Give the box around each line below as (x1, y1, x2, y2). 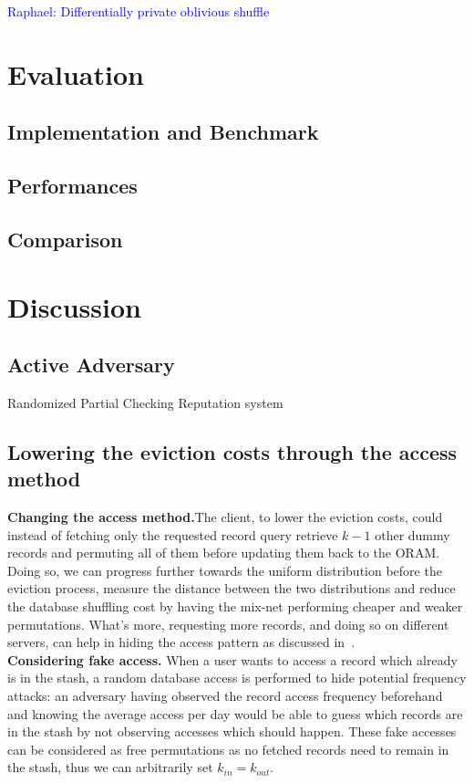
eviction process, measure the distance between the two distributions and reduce (7, 579, 456, 598)
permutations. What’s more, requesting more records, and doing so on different (7, 614, 449, 633)
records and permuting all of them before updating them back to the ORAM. (7, 543, 440, 562)
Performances (7, 172, 138, 200)
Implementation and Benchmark (7, 118, 319, 146)
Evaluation (7, 55, 144, 92)
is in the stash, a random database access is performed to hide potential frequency (7, 668, 467, 687)
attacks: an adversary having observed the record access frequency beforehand (7, 686, 443, 705)
